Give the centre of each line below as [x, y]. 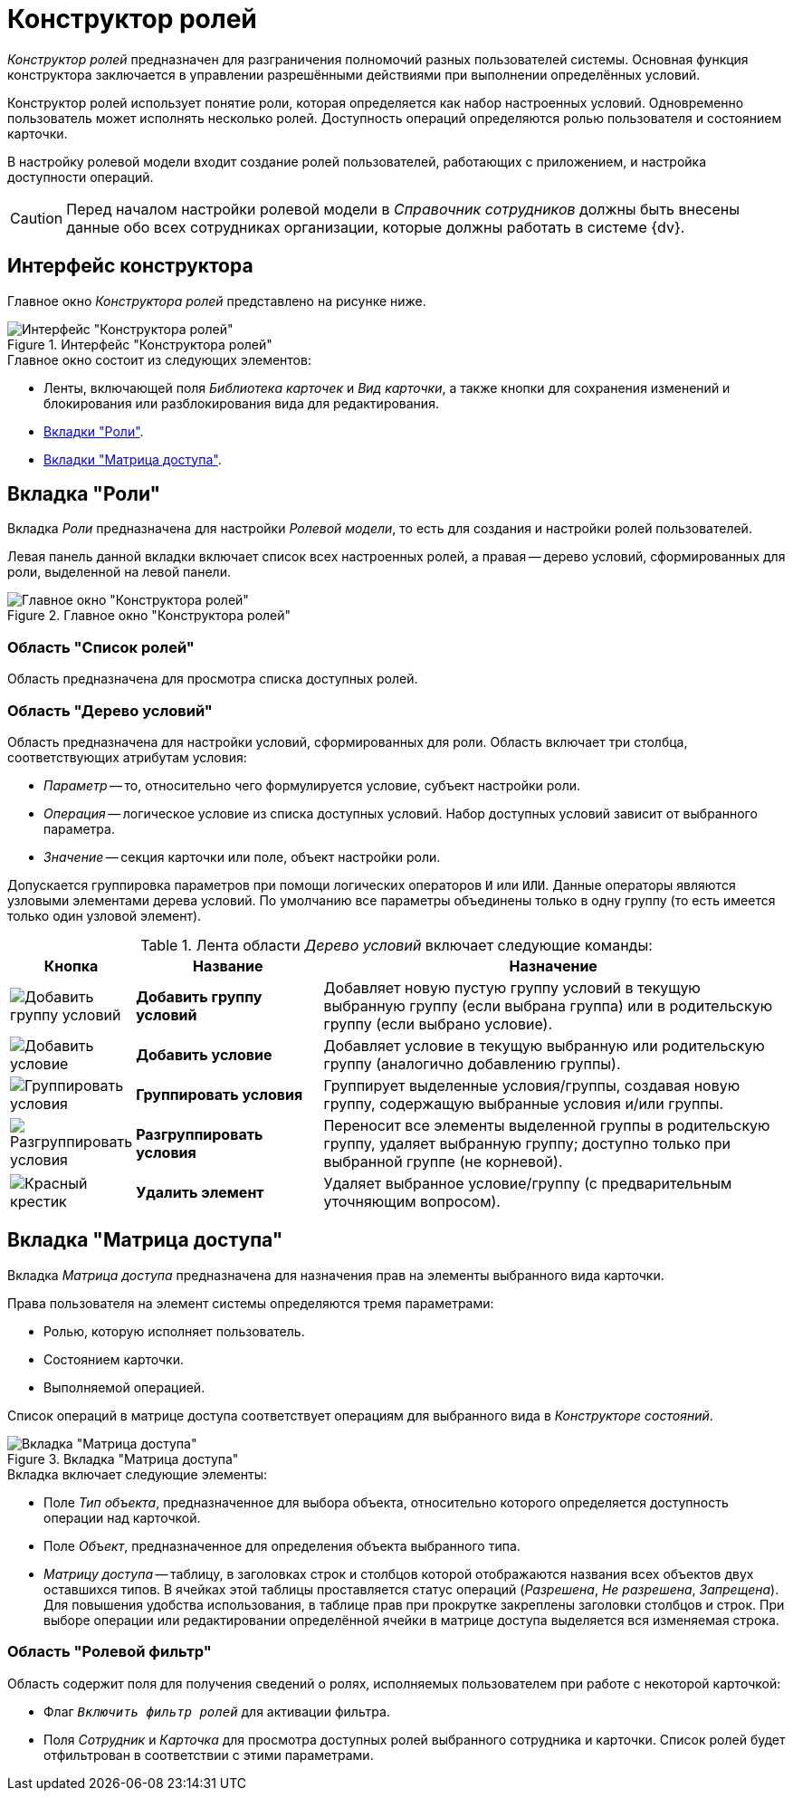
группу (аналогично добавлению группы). [472, 1063]
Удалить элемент [200, 1192]
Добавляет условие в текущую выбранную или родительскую [544, 1045]
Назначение [553, 966]
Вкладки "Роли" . [94, 431]
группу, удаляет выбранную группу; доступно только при [527, 1143]
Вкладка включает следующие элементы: [138, 1474]
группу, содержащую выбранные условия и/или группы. [524, 1103]
